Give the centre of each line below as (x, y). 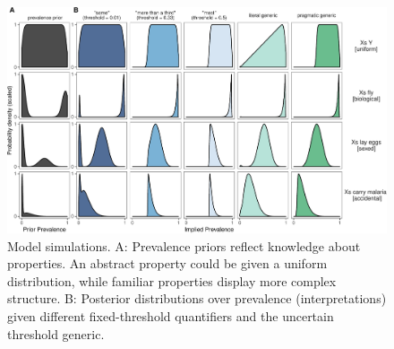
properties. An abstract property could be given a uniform (167, 263)
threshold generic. (56, 333)
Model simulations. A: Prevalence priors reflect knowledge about (184, 245)
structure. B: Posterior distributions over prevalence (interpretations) (197, 298)
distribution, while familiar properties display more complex (172, 280)
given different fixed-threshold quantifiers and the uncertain (171, 315)
